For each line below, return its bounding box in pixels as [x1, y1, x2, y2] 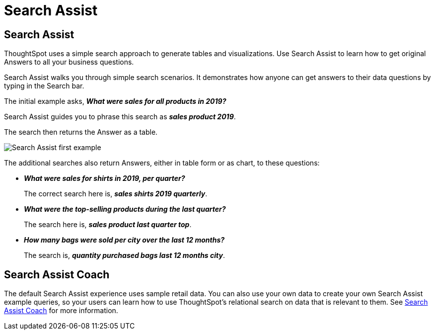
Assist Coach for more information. [4, 306, 118, 315]
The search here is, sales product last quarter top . [24, 220, 192, 229]
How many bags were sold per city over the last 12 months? [24, 236, 225, 245]
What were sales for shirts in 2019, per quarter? [24, 174, 185, 183]
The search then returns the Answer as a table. [4, 128, 158, 137]
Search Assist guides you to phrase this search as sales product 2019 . [4, 112, 236, 121]
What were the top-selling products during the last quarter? [24, 205, 226, 214]
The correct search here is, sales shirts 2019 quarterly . [24, 189, 208, 198]
